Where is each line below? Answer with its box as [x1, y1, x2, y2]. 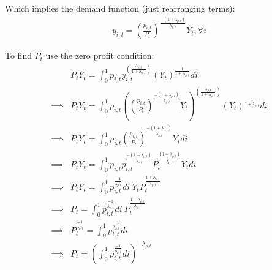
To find [5, 49, 32, 62]
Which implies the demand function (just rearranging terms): [5, 2, 235, 14]
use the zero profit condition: [45, 49, 154, 62]
